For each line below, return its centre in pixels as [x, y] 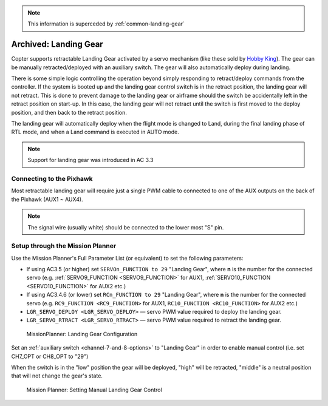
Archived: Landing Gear [57, 45]
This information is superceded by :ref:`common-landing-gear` [106, 24]
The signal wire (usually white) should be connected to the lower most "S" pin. [126, 227]
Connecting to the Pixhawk [52, 178]
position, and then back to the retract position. [69, 112]
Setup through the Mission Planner [64, 246]
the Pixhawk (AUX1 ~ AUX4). [47, 199]
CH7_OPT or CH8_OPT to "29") [50, 356]
